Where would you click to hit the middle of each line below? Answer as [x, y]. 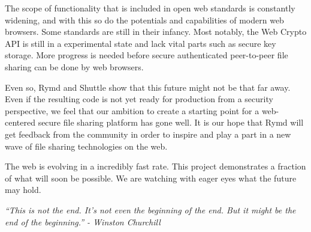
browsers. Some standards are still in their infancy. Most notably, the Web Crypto [156, 32]
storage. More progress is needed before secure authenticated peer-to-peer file [147, 55]
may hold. [23, 190]
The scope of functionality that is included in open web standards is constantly [150, 8]
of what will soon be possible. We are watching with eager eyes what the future [151, 178]
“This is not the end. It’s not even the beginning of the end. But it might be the [150, 209]
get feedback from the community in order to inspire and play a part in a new [148, 134]
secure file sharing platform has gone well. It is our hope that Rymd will [171, 122]
